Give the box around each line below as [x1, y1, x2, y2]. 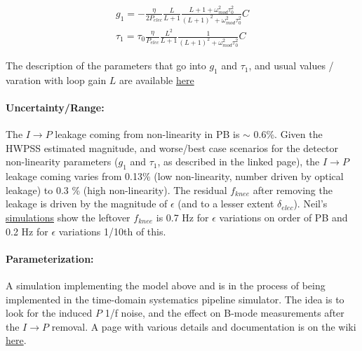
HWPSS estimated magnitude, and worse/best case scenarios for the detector [6, 140, 339, 155]
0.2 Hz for [6, 223, 48, 238]
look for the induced [6, 305, 93, 320]
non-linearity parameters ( [6, 154, 119, 169]
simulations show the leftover [6, 210, 130, 225]
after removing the [253, 182, 333, 197]
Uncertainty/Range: [6, 100, 105, 115]
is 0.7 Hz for [156, 210, 209, 225]
